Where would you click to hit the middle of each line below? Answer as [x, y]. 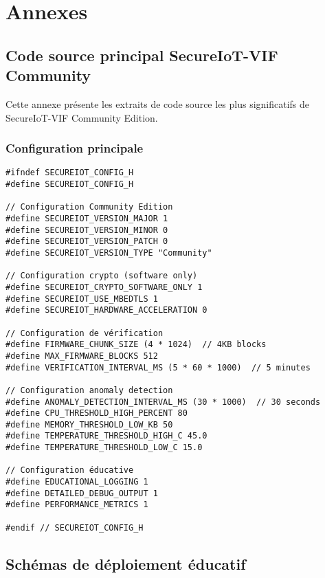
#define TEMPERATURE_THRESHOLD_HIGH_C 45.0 [107, 436]
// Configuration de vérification [85, 333]
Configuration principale [75, 148]
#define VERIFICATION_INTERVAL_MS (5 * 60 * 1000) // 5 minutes [158, 367]
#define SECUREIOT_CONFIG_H [70, 185]
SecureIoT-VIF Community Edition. [82, 117]
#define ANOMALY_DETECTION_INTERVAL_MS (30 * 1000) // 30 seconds [163, 402]
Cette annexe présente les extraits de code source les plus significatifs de [158, 103]
